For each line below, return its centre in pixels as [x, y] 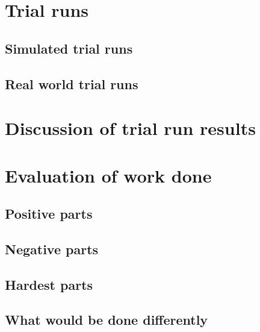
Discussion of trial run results [130, 128]
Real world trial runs [72, 83]
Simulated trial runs [69, 48]
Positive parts [49, 214]
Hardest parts [49, 284]
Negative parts [52, 249]
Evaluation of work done [108, 175]
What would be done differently [107, 320]
